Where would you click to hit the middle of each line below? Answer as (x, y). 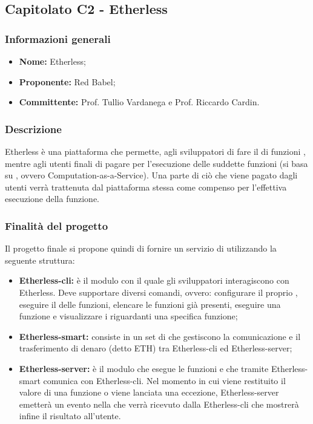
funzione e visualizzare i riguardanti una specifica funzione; (128, 316)
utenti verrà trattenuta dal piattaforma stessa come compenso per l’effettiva (146, 187)
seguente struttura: (40, 260)
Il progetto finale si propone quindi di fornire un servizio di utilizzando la (141, 248)
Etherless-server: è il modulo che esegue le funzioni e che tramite (144, 368)
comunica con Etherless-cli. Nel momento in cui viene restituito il (164, 380)
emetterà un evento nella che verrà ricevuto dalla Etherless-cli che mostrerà (159, 404)
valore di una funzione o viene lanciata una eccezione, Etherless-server (149, 392)
